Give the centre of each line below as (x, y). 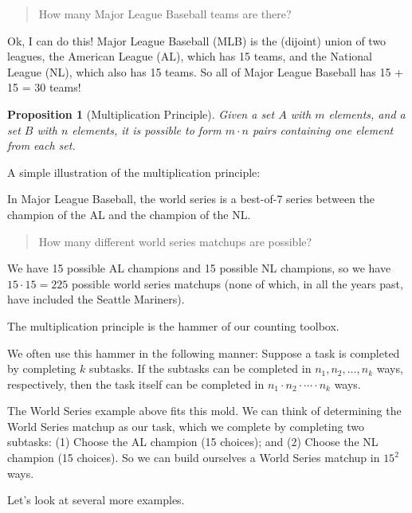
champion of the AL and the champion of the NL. (129, 214)
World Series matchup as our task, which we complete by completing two (186, 426)
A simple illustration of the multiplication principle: (134, 172)
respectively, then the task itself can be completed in (136, 384)
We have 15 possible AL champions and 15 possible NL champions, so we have (199, 268)
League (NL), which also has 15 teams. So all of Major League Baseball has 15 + (205, 71)
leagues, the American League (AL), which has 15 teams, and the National (190, 56)
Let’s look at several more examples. (96, 500)
